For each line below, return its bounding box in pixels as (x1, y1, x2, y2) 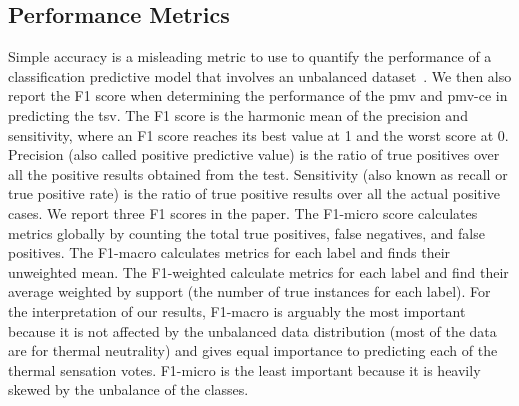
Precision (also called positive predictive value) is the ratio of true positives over (8, 144, 500, 165)
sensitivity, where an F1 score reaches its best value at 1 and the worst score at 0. (8, 124, 509, 145)
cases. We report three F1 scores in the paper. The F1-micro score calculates (8, 202, 478, 223)
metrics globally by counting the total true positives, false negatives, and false (8, 222, 485, 243)
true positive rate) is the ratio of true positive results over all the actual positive (8, 183, 500, 204)
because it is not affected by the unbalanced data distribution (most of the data (8, 320, 497, 341)
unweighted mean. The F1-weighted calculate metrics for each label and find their (8, 261, 509, 282)
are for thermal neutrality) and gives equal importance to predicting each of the (8, 340, 498, 361)
